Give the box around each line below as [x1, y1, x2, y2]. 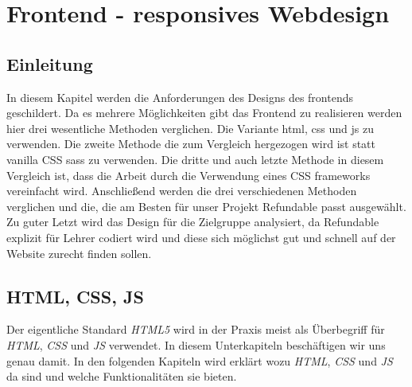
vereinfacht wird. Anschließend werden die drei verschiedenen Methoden [6, 182, 357, 199]
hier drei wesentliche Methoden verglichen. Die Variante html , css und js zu [6, 119, 374, 136]
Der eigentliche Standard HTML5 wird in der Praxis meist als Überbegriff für [6, 321, 385, 338]
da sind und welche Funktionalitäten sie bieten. [6, 368, 237, 385]
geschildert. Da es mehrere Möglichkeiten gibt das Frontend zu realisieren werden [6, 104, 402, 121]
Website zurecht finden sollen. [6, 244, 152, 261]
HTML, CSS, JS [6, 283, 144, 308]
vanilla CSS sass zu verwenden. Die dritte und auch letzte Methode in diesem [6, 150, 384, 167]
